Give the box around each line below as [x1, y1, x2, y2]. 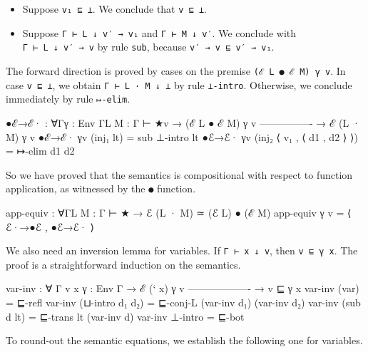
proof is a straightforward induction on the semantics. [6, 257, 241, 271]
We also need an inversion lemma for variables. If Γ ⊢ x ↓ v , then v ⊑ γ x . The [6, 243, 358, 258]
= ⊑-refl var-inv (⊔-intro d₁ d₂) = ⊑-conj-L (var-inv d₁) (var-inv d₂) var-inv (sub [6, 295, 361, 309]
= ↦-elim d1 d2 [6, 143, 75, 158]
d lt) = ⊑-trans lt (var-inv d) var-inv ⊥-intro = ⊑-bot [6, 309, 245, 323]
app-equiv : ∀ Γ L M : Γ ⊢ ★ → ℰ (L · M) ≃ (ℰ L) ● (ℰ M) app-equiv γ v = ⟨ [6, 205, 352, 219]
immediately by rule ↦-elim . [6, 91, 131, 106]
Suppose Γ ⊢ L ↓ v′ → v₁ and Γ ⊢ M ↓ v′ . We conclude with [22, 25, 297, 40]
